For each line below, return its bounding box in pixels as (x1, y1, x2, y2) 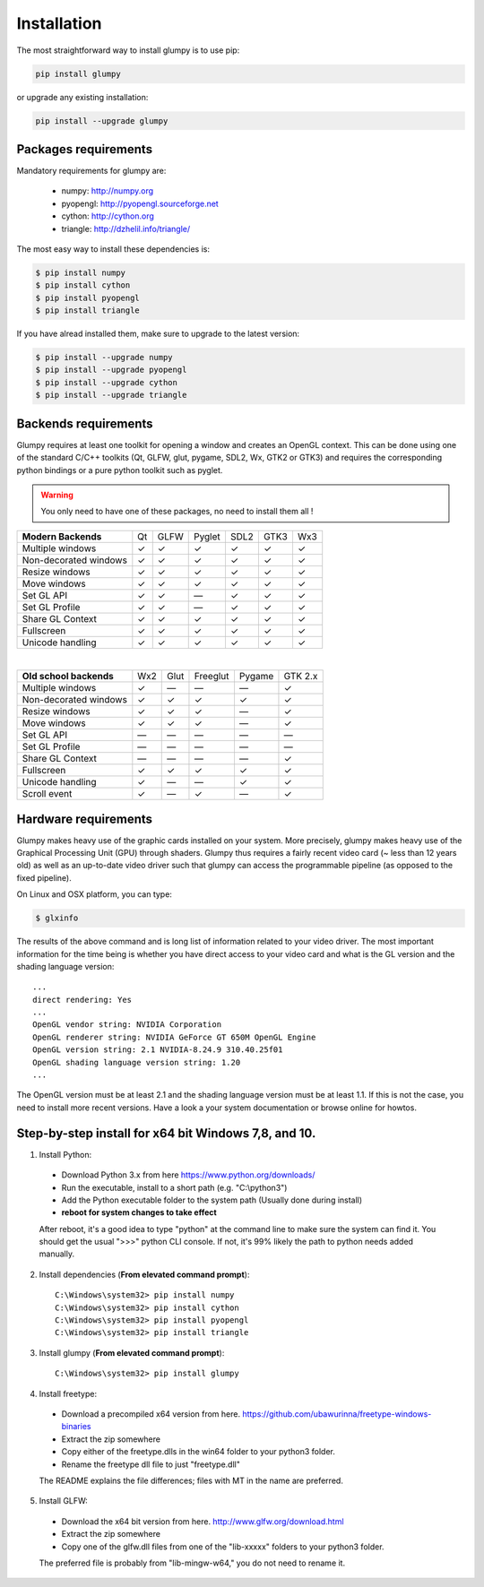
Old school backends (22, 670, 114, 683)
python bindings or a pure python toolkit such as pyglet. (16, 464, 223, 475)
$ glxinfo (35, 913, 79, 923)
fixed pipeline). (16, 872, 72, 883)
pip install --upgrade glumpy (35, 116, 169, 125)
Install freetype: (39, 1388, 98, 1399)
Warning (40, 489, 73, 500)
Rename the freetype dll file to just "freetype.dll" (61, 1459, 241, 1470)
